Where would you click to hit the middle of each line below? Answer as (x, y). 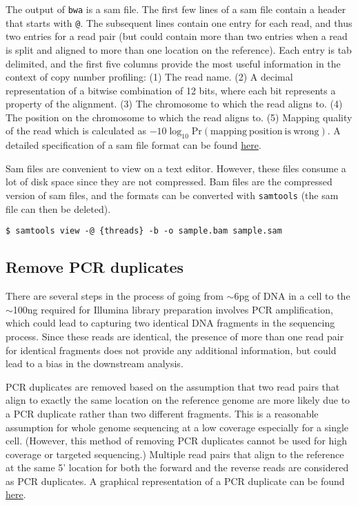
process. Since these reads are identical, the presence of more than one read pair (175, 336)
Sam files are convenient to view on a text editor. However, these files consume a (176, 168)
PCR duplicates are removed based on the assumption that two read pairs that (173, 386)
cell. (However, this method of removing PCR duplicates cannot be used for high (177, 441)
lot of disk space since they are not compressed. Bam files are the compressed (169, 182)
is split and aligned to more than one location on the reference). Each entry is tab (179, 49)
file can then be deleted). (58, 208)
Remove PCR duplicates (95, 267)
